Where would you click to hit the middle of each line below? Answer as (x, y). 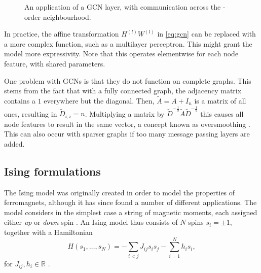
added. (14, 143)
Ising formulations (52, 171)
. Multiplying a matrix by (125, 113)
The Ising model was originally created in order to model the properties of (120, 192)
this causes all (222, 113)
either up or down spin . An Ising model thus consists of (91, 222)
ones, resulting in (31, 113)
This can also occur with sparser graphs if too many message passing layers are (127, 134)
